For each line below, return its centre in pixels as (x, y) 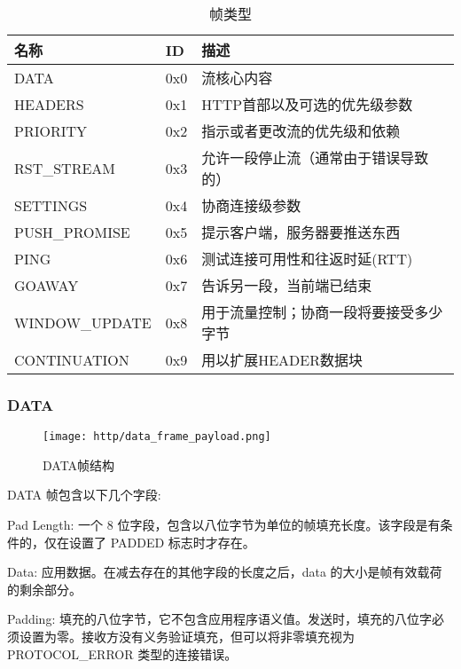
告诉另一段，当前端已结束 (287, 285)
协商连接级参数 (251, 205)
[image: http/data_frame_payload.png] (157, 437)
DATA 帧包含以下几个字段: (84, 495)
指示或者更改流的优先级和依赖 (301, 131)
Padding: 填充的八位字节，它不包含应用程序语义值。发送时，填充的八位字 (219, 619)
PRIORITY (51, 130)
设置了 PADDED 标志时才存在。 (162, 542)
